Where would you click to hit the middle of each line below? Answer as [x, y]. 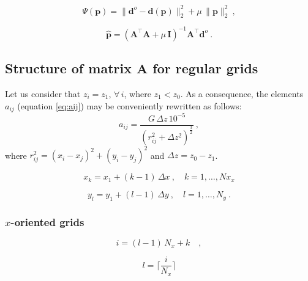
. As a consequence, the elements [242, 93]
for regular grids [205, 68]
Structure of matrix [68, 68]
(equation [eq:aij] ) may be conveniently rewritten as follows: [130, 105]
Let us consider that [43, 93]
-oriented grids [47, 222]
